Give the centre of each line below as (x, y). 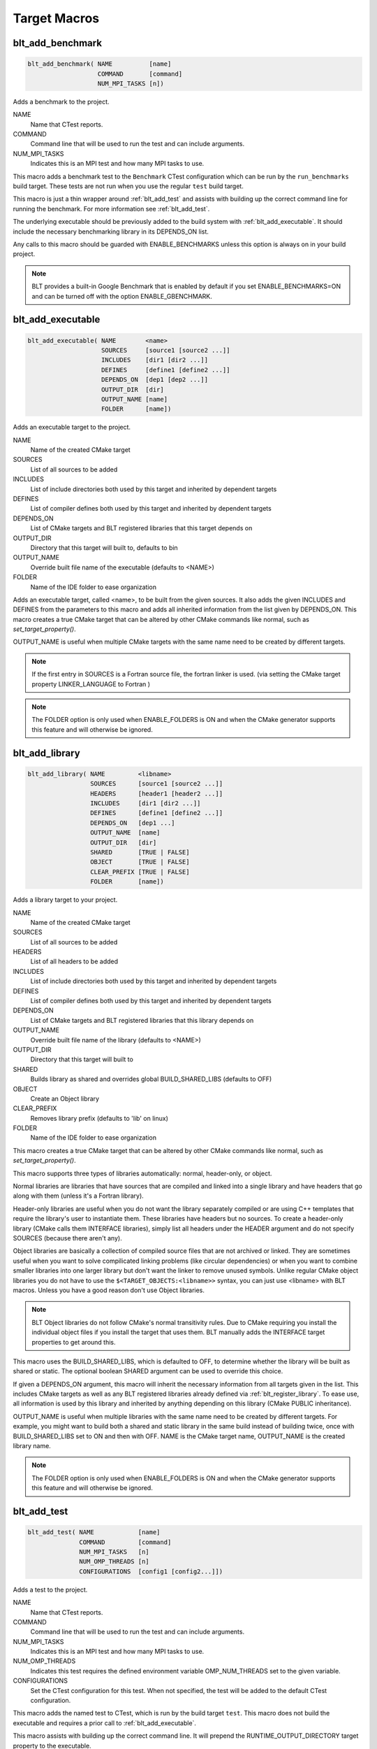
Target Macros (56, 18)
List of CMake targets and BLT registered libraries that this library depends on (142, 1020)
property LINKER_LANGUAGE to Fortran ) (91, 684)
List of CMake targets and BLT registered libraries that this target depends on (141, 528)
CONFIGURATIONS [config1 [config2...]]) (151, 1571)
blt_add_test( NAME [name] (94, 1532)
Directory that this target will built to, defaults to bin (104, 547)
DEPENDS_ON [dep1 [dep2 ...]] (155, 380)
